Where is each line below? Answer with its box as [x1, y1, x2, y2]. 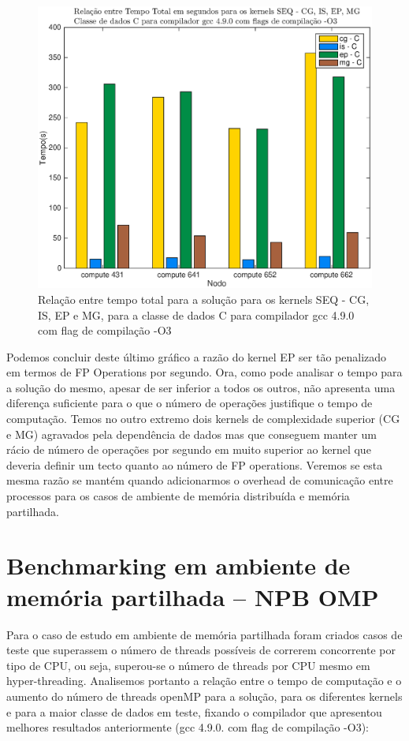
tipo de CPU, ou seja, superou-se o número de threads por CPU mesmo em [6, 657, 370, 673]
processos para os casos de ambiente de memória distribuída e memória [6, 488, 350, 504]
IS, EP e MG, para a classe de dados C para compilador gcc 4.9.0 [38, 306, 355, 323]
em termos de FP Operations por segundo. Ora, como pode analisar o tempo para [6, 364, 403, 380]
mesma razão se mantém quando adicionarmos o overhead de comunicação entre [6, 472, 393, 488]
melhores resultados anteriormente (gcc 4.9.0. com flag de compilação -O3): [6, 719, 369, 735]
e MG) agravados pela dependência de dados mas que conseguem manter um [6, 425, 377, 442]
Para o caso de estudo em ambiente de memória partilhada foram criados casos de [6, 626, 403, 642]
